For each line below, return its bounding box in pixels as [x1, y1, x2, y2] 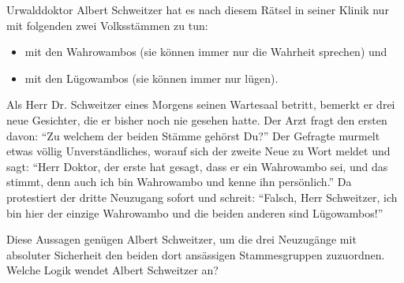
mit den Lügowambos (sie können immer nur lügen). [24, 69, 279, 86]
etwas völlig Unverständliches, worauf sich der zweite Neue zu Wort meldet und [6, 143, 391, 159]
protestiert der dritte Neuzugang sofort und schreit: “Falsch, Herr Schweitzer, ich [6, 188, 398, 205]
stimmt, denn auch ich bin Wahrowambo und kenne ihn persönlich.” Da [6, 173, 352, 190]
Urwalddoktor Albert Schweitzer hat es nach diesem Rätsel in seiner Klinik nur [6, 2, 389, 17]
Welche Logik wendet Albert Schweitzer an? [6, 262, 219, 278]
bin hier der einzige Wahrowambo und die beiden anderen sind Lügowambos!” [6, 204, 383, 221]
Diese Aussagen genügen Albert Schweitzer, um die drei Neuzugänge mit [6, 231, 357, 248]
